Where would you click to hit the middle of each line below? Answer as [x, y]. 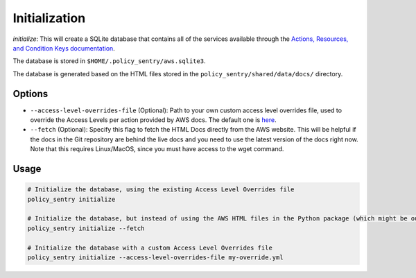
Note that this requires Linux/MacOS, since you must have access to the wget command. [157, 149]
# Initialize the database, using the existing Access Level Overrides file [161, 190]
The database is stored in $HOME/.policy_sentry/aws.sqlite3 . [109, 61]
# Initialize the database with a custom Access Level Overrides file [150, 247]
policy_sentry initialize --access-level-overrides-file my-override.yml [155, 257]
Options [31, 94]
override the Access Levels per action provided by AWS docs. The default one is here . [153, 120]
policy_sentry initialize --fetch [86, 228]
